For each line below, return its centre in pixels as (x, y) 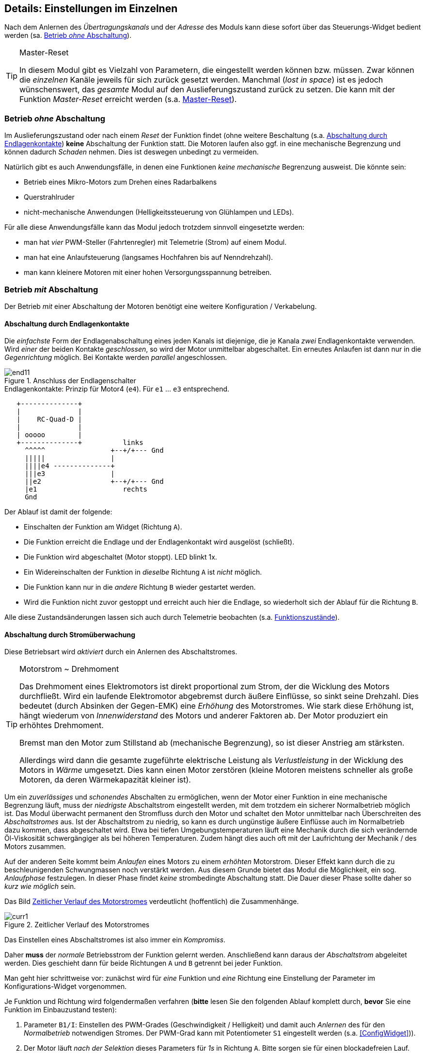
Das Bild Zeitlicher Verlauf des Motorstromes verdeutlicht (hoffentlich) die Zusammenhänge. (152, 902)
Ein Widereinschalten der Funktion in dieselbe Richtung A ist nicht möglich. (143, 572)
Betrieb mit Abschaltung (51, 289)
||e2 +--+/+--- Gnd (94, 482)
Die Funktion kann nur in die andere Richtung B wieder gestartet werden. (140, 587)
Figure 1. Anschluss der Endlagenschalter (70, 381)
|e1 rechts (86, 489)
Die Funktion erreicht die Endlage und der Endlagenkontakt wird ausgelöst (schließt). (159, 542)
